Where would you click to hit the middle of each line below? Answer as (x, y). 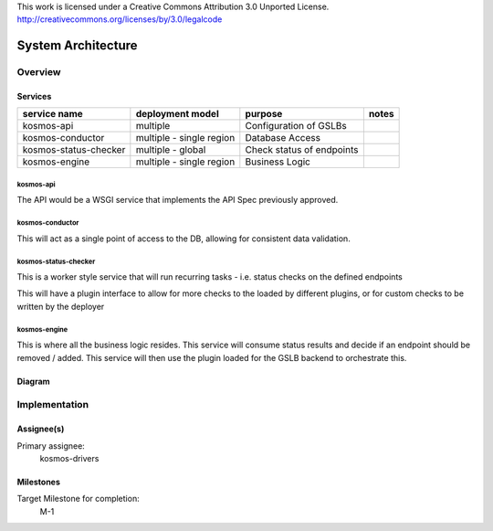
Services (34, 96)
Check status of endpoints (302, 150)
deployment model (177, 114)
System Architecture (77, 46)
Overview (39, 72)
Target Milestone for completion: (79, 499)
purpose (264, 114)
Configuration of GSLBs (296, 126)
